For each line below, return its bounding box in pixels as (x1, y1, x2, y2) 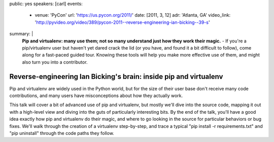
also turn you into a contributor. (22, 59, 88, 65)
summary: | (9, 31, 33, 37)
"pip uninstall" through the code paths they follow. (9, 130, 114, 136)
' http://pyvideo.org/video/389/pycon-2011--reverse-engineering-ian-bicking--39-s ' (35, 19, 210, 25)
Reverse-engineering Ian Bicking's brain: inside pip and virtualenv (9, 72, 223, 81)
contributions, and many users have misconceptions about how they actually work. (9, 92, 183, 99)
